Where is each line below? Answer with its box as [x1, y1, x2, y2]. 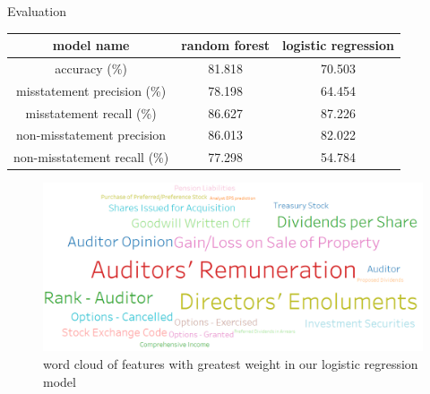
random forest [181, 36, 271, 55]
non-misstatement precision [16, 125, 167, 144]
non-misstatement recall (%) [13, 148, 169, 167]
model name [52, 36, 130, 55]
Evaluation [7, 2, 66, 20]
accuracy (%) [55, 58, 127, 77]
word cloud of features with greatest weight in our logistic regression [43, 354, 418, 373]
